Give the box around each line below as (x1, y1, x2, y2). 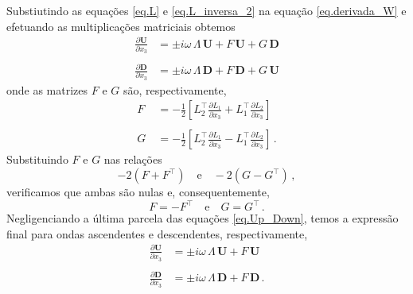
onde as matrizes (6, 81, 88, 98)
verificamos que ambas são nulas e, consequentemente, (6, 184, 270, 200)
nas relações (103, 151, 162, 168)
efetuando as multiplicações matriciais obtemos (6, 17, 236, 34)
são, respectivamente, (123, 81, 227, 98)
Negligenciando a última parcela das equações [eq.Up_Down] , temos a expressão (6, 210, 399, 226)
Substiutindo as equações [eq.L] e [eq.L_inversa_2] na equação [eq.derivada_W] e (6, 2, 407, 18)
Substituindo (6, 151, 68, 168)
